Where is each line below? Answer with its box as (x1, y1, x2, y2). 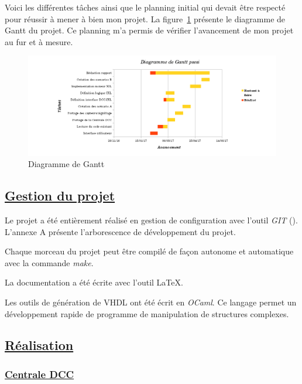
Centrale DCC (5, 366, 74, 381)
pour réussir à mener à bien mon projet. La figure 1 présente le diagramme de (5, 12, 286, 25)
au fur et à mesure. (5, 35, 73, 47)
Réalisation (5, 336, 74, 354)
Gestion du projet (5, 186, 115, 205)
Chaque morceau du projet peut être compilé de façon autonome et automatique (5, 245, 294, 257)
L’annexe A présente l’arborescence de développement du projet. (5, 225, 236, 237)
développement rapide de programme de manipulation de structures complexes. (5, 307, 289, 320)
